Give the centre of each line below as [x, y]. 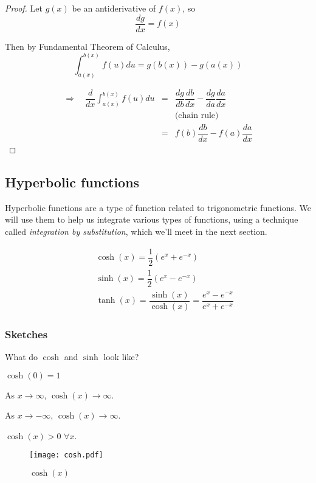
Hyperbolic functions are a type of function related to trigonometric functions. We [158, 207]
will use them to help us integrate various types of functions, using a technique [152, 219]
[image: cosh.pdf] [66, 455]
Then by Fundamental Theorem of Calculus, [88, 46]
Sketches [26, 334]
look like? [121, 357]
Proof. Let [24, 8]
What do [22, 357]
